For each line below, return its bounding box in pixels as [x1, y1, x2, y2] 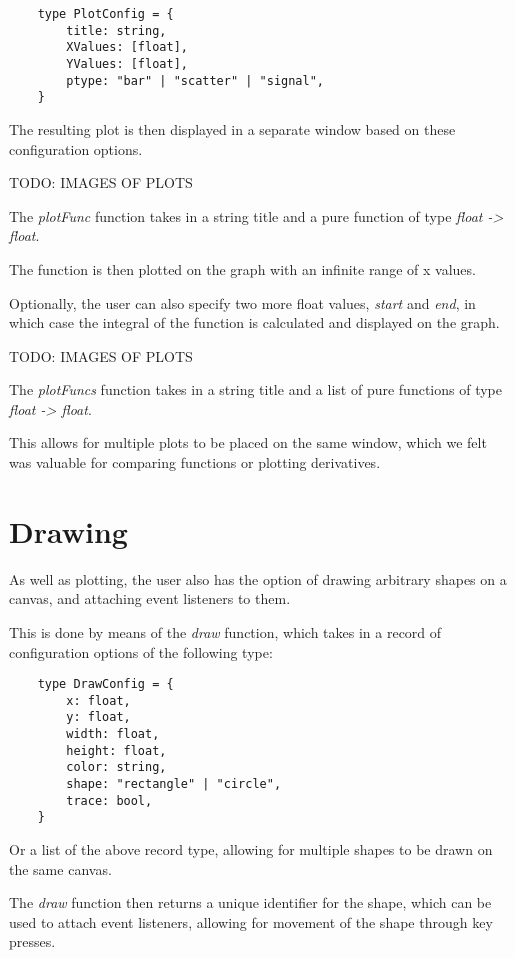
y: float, [66, 710, 131, 725]
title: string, [66, 23, 167, 38]
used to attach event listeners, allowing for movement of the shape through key [9, 911, 493, 932]
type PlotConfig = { [37, 7, 174, 21]
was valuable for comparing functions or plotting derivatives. [9, 452, 381, 473]
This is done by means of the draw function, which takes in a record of [9, 621, 442, 642]
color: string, [66, 760, 167, 775]
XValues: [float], [66, 40, 188, 55]
